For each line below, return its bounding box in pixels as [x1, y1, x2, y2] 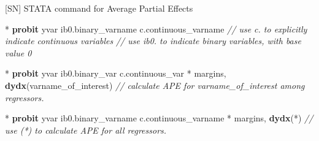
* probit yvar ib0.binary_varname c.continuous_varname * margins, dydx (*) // [5, 112, 313, 124]
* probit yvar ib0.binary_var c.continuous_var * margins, [5, 67, 226, 80]
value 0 [5, 46, 32, 59]
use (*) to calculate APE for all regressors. [5, 123, 167, 136]
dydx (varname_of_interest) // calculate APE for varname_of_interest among [5, 78, 305, 91]
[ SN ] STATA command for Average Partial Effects [5, 2, 193, 14]
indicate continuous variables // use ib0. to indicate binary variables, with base [5, 34, 301, 47]
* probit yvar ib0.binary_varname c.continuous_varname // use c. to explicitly [5, 22, 307, 35]
